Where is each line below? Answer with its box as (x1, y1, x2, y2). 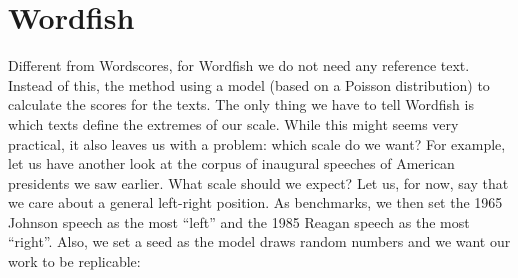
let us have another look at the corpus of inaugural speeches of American (8, 153, 455, 174)
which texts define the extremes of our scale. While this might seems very (8, 113, 459, 134)
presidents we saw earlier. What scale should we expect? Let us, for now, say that (8, 172, 509, 193)
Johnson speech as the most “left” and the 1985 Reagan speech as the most (8, 211, 470, 232)
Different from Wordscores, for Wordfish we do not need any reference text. (8, 55, 470, 76)
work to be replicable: (8, 251, 141, 272)
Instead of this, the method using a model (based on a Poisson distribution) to (8, 74, 490, 95)
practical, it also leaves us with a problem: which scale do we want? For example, (8, 133, 506, 154)
